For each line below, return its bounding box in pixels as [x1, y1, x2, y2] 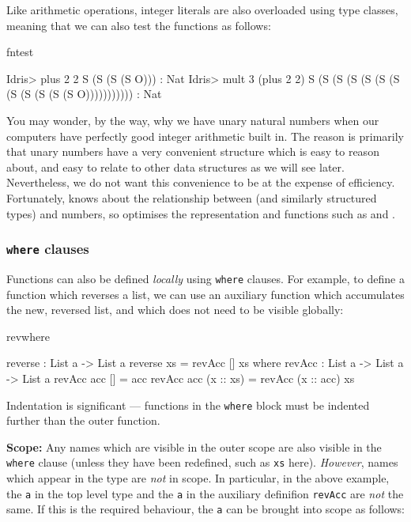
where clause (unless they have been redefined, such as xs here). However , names [6, 454, 398, 471]
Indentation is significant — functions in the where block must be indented [6, 396, 370, 413]
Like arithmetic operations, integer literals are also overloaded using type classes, [6, 2, 398, 17]
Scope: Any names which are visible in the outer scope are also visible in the [6, 438, 382, 455]
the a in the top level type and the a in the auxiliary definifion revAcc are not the [6, 485, 404, 501]
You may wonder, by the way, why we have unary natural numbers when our [6, 112, 379, 128]
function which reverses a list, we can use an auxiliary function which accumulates [6, 286, 405, 302]
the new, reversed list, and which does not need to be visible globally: [6, 301, 344, 318]
